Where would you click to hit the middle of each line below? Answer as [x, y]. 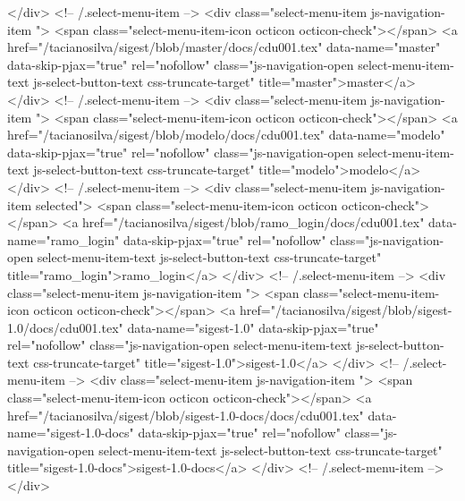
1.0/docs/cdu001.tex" [65, 327]
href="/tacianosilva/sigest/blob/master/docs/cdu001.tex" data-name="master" [224, 47]
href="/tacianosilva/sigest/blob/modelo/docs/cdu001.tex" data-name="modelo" [226, 135]
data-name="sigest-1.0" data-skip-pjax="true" [253, 327]
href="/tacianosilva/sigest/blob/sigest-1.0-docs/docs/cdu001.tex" [186, 415]
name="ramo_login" [63, 239]
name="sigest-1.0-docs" [71, 433]
